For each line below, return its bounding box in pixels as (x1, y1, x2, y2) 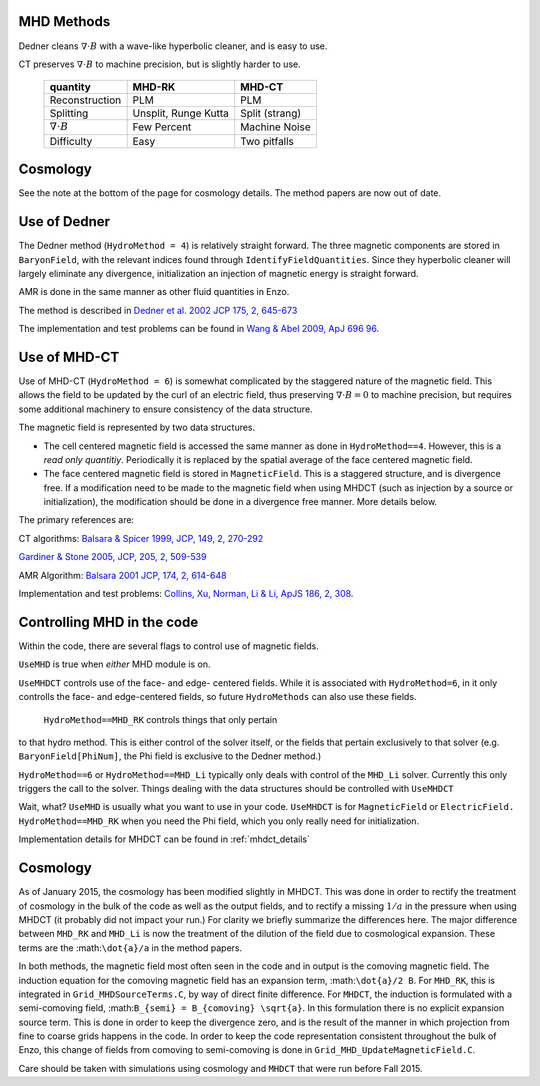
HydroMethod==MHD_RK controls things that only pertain (43, 713, 278, 725)
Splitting (49, 106, 89, 120)
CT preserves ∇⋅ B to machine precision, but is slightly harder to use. (18, 58, 301, 70)
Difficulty (49, 134, 93, 148)
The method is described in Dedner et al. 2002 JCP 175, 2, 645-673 (18, 304, 298, 316)
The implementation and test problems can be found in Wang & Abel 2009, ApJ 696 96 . (18, 323, 380, 335)
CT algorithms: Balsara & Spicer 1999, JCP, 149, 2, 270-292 (18, 532, 264, 544)
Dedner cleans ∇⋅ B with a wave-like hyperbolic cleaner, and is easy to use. (18, 40, 328, 52)
